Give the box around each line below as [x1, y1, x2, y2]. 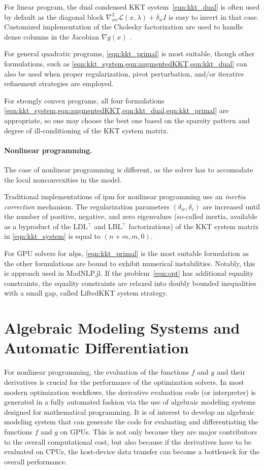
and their [216, 367, 245, 377]
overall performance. [4, 456, 68, 466]
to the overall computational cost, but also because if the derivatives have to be [4, 436, 252, 447]
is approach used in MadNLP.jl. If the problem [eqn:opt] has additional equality [4, 268, 254, 278]
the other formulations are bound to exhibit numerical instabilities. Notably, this [4, 258, 255, 268]
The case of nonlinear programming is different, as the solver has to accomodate [4, 164, 253, 174]
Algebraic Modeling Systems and [4, 317, 240, 338]
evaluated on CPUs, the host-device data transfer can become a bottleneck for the [4, 446, 260, 457]
